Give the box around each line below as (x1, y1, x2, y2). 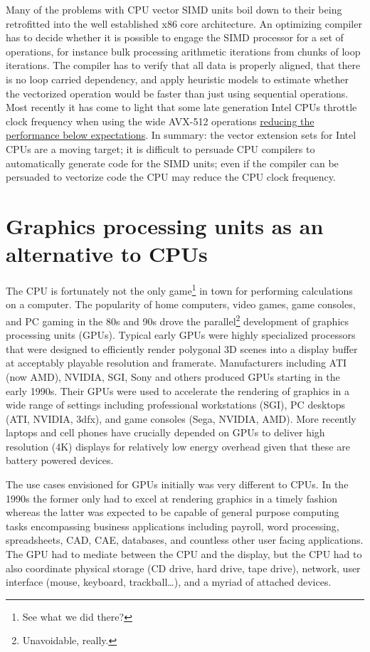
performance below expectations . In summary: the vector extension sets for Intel (6, 127, 356, 142)
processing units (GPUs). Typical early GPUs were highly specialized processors (6, 327, 356, 342)
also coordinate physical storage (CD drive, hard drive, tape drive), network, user (6, 560, 361, 575)
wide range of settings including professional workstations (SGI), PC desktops (6, 397, 346, 412)
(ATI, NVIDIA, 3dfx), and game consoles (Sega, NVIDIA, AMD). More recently (6, 411, 356, 426)
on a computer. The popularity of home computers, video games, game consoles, (6, 297, 356, 312)
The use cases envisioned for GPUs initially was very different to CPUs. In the (6, 477, 349, 492)
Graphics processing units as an (6, 211, 324, 240)
